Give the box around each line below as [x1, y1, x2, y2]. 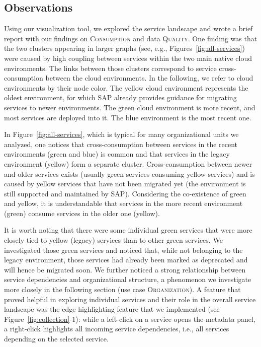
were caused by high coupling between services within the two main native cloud [4, 52, 252, 63]
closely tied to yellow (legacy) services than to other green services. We [4, 235, 223, 245]
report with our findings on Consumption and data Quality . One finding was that [4, 33, 257, 43]
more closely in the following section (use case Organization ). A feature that [4, 284, 241, 295]
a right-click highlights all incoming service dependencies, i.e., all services [4, 323, 229, 334]
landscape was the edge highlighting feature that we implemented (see [4, 304, 220, 314]
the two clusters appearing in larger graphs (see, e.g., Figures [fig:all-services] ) [4, 43, 245, 53]
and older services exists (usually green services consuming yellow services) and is [4, 168, 255, 179]
